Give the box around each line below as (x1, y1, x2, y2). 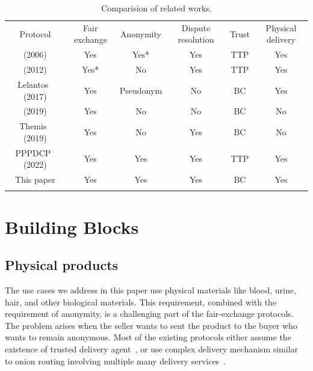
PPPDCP (15, 146, 51, 159)
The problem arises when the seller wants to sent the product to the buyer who (5, 319, 297, 331)
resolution (178, 33, 214, 46)
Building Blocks (5, 214, 139, 239)
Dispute (181, 21, 211, 34)
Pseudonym (119, 84, 163, 96)
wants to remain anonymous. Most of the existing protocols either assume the (5, 331, 291, 343)
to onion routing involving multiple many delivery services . (5, 354, 226, 367)
